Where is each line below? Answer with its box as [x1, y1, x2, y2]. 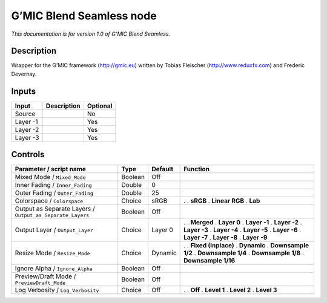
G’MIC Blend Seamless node [11, 9, 157, 22]
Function [183, 165, 210, 174]
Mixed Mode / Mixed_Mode [15, 173, 86, 181]
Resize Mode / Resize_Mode [15, 249, 90, 257]
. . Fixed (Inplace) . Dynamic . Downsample [183, 241, 309, 250]
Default [151, 165, 174, 174]
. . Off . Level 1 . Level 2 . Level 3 [183, 286, 277, 295]
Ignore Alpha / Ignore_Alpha [15, 264, 93, 273]
